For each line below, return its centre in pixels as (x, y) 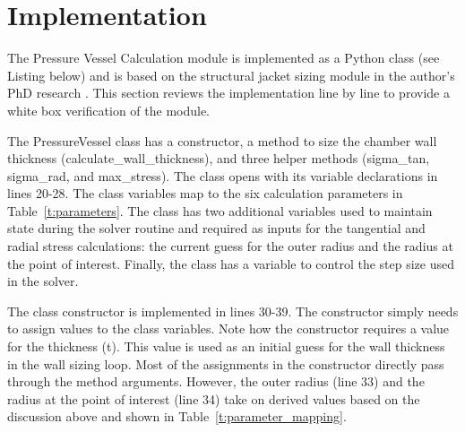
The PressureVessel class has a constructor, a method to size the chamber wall (222, 140)
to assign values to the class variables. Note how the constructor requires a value (228, 328)
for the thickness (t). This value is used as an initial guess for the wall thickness (226, 346)
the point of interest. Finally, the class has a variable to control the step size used (231, 263)
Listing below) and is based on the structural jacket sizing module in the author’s (231, 75)
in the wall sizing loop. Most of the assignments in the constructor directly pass (226, 363)
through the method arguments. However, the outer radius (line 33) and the (216, 381)
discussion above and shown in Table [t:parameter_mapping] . (177, 416)
